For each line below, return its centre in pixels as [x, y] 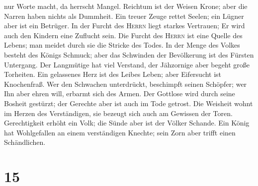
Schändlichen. [25, 142]
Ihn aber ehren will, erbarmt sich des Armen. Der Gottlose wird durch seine [120, 93]
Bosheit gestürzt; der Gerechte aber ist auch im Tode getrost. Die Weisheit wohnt [129, 103]
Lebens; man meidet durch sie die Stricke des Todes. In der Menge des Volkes [122, 45]
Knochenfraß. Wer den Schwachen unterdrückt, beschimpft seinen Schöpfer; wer [126, 84]
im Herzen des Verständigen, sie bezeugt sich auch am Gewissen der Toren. [118, 113]
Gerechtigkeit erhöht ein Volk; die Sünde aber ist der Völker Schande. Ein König [127, 123]
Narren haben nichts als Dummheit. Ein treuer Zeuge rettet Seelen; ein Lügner [124, 16]
